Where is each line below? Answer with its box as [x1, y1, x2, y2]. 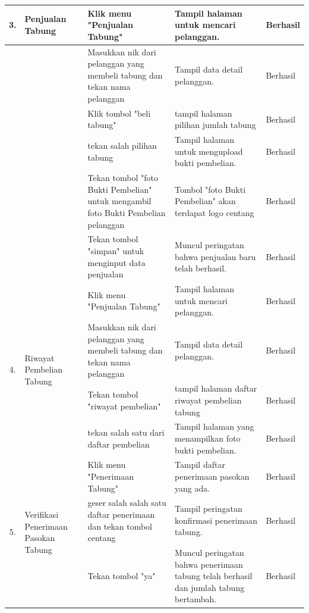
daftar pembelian [87, 437, 150, 450]
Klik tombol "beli [87, 107, 151, 119]
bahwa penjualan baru [175, 250, 256, 262]
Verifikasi [24, 508, 59, 520]
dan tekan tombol [87, 520, 153, 532]
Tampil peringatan [175, 502, 242, 515]
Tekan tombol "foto [87, 171, 158, 184]
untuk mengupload [175, 145, 243, 157]
